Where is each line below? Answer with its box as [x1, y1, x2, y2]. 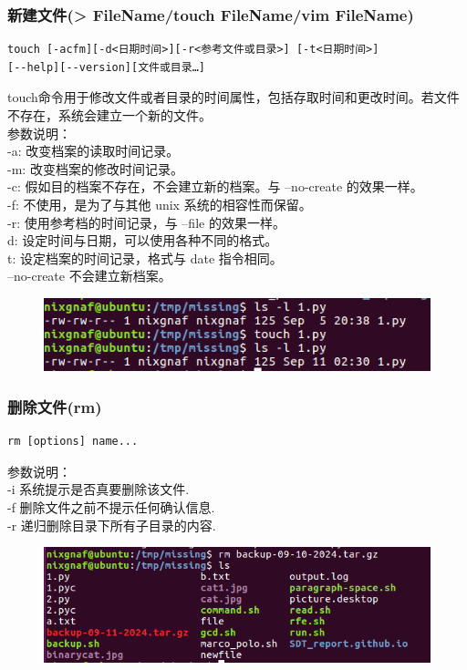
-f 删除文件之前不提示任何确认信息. [7, 497, 215, 516]
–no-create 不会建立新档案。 [7, 266, 171, 285]
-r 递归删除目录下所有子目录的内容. [7, 515, 216, 534]
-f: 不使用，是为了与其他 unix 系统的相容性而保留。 [7, 194, 312, 213]
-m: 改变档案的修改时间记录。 [7, 159, 183, 178]
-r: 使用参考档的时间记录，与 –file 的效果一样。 [7, 212, 285, 232]
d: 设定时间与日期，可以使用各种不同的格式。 [7, 231, 278, 250]
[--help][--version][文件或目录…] [7, 60, 205, 74]
